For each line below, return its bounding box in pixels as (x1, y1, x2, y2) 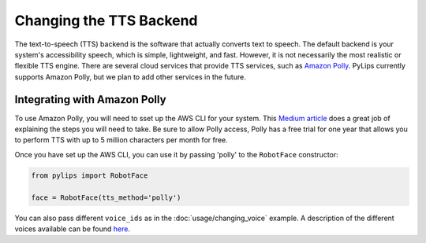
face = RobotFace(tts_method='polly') (31, 193, 181, 202)
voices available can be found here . (14, 224, 130, 234)
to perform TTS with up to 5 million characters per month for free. (14, 135, 228, 145)
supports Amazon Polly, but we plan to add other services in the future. (14, 72, 246, 82)
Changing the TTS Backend (14, 12, 198, 29)
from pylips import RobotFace (31, 171, 148, 180)
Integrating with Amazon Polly (14, 93, 166, 106)
